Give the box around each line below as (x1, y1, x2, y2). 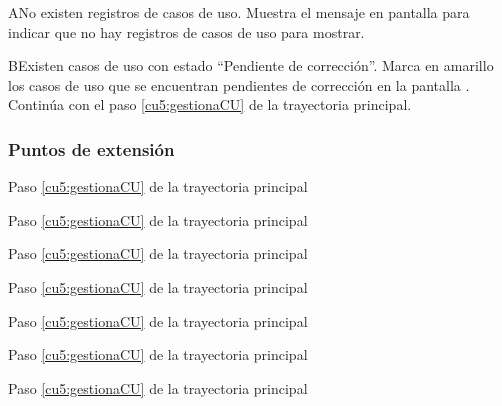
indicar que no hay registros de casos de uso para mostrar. (8, 21, 365, 42)
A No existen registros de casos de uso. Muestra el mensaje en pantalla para (8, 2, 470, 22)
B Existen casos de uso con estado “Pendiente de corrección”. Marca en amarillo (8, 55, 494, 76)
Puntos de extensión (8, 136, 175, 161)
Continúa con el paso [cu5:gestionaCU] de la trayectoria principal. (8, 94, 412, 115)
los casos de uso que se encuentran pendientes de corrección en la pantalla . (8, 74, 470, 95)
